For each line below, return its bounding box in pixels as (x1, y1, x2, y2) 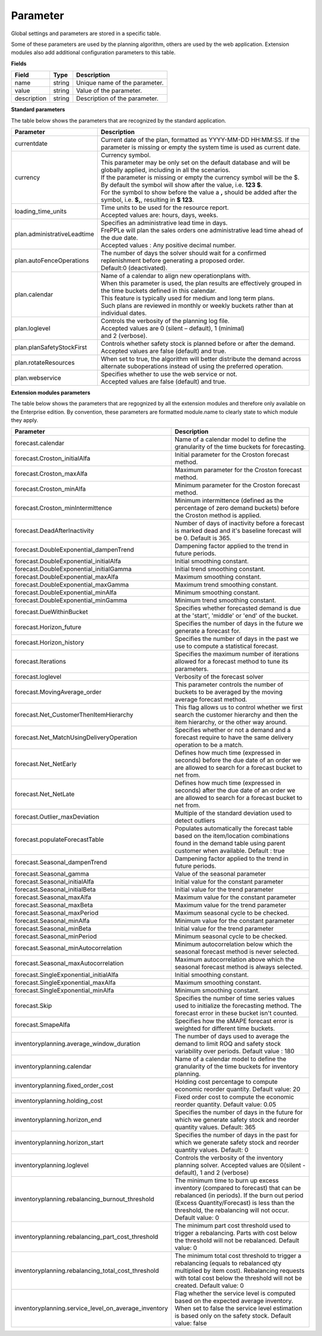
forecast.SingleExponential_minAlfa (14, 987, 114, 995)
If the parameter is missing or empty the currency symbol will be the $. (100, 173, 300, 181)
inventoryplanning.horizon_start (14, 1139, 104, 1147)
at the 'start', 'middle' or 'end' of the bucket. (174, 612, 298, 620)
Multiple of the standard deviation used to (174, 809, 292, 817)
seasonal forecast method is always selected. (174, 963, 303, 971)
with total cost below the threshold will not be (174, 1274, 302, 1282)
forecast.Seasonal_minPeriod (14, 932, 97, 941)
